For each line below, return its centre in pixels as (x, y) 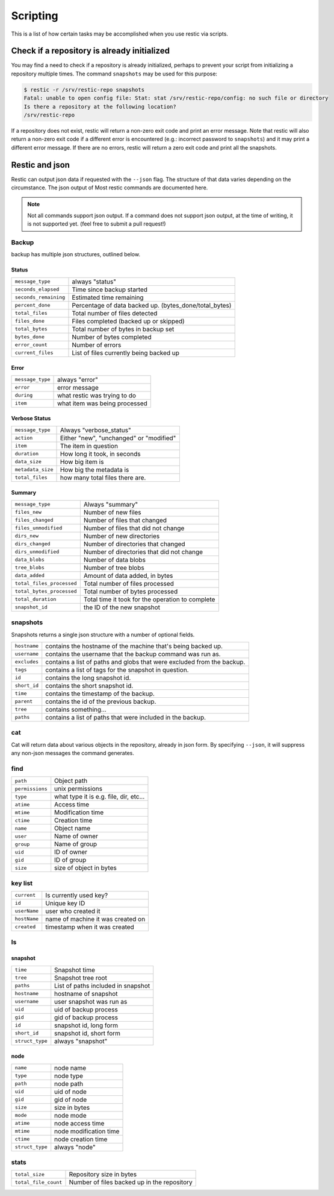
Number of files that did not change (134, 528)
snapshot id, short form (87, 1033)
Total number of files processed (129, 583)
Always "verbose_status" (96, 430)
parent (24, 702)
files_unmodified (39, 528)
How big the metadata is (94, 469)
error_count (31, 345)
